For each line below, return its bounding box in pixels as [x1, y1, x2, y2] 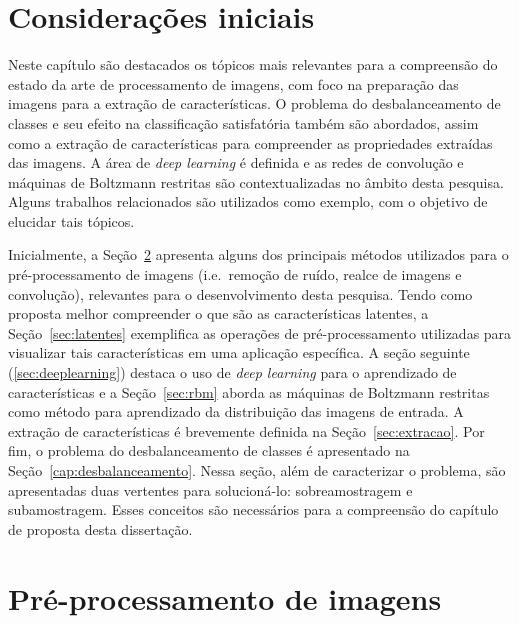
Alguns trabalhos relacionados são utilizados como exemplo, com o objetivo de [8, 191, 488, 212]
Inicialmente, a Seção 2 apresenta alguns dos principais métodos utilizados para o [8, 244, 509, 265]
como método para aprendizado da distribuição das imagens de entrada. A [8, 401, 464, 422]
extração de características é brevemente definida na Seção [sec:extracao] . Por [8, 420, 485, 441]
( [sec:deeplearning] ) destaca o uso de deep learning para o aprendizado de [8, 362, 457, 383]
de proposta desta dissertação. [8, 518, 193, 539]
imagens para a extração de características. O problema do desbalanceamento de [8, 93, 501, 114]
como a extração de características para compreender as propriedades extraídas [8, 132, 493, 153]
